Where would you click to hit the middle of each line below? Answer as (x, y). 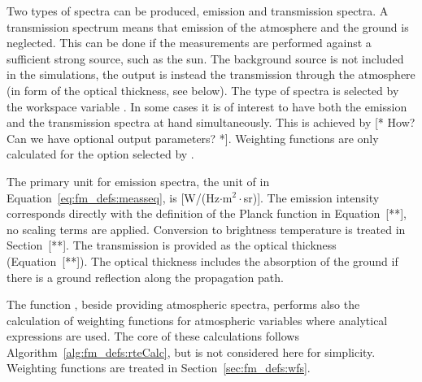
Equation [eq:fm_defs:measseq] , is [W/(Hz (113, 197)
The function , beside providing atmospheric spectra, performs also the (183, 304)
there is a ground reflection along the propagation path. (145, 277)
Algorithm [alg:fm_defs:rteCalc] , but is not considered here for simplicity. (191, 352)
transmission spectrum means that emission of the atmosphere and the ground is (208, 26)
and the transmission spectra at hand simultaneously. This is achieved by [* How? (211, 122)
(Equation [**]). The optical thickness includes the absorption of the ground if (202, 260)
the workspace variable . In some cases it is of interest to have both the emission (207, 106)
